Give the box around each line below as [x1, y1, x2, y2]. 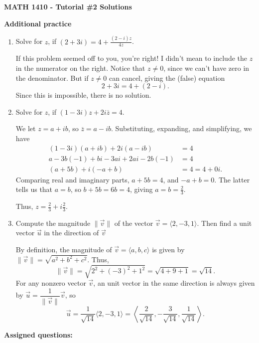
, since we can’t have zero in [163, 62, 250, 73]
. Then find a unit [197, 217, 252, 228]
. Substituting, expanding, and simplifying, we [111, 123, 252, 134]
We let [15, 123, 36, 134]
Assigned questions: [4, 329, 73, 340]
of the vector [114, 217, 153, 228]
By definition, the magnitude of [15, 244, 112, 255]
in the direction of [44, 227, 99, 238]
